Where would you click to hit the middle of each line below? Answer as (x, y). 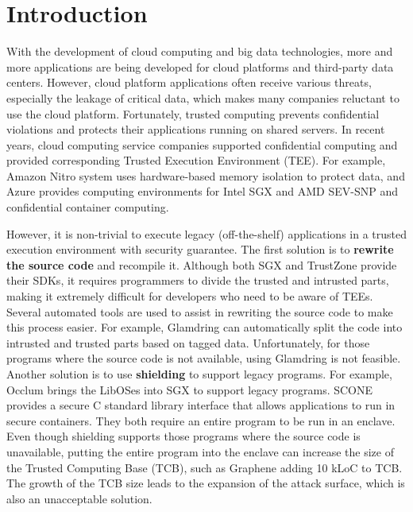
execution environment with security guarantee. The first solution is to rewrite (200, 249)
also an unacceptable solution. (79, 498)
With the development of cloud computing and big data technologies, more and (200, 51)
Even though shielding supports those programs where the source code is (183, 436)
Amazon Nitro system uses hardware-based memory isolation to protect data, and (206, 175)
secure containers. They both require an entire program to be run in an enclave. (201, 420)
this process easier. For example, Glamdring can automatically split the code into (205, 327)
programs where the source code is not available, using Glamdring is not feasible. (204, 358)
